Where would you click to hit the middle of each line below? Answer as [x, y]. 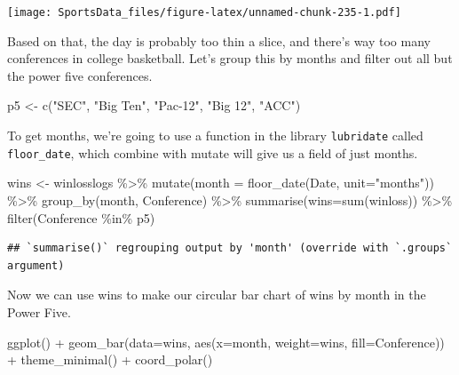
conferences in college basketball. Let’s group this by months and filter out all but [230, 58]
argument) [36, 265]
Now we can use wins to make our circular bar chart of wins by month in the [217, 295]
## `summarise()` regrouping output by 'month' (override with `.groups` [230, 248]
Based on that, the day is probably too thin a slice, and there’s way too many [219, 40]
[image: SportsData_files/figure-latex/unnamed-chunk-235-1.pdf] [204, 12]
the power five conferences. [80, 75]
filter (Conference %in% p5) [81, 217]
